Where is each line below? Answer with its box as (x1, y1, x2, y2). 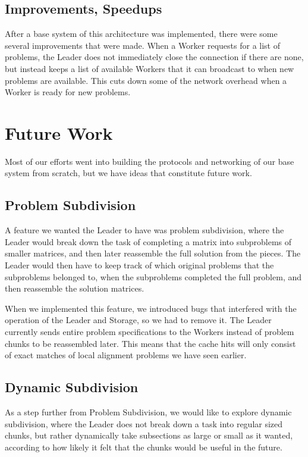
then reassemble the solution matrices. (5, 282, 144, 295)
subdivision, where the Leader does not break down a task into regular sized (5, 417, 283, 430)
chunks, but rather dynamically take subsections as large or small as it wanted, (5, 429, 293, 442)
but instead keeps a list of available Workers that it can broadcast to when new (5, 62, 294, 74)
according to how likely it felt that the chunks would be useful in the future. (5, 440, 282, 453)
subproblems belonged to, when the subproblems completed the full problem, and (5, 270, 302, 283)
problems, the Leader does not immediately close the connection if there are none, (5, 51, 304, 63)
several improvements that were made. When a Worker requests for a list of (5, 39, 280, 51)
